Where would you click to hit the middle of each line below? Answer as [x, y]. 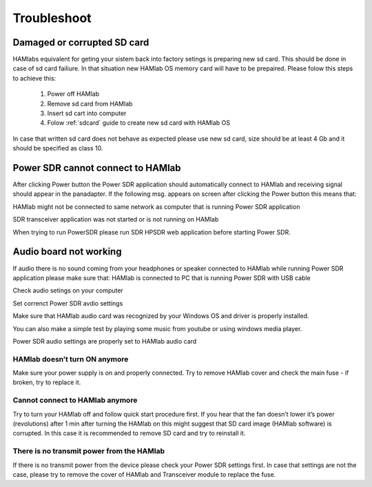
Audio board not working [67, 252]
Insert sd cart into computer [87, 113]
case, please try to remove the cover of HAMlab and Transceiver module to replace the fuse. [144, 474]
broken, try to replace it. [47, 382]
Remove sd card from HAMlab [90, 103]
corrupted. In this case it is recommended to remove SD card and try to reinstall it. [129, 433]
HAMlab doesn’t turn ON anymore [71, 359]
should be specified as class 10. [58, 148]
